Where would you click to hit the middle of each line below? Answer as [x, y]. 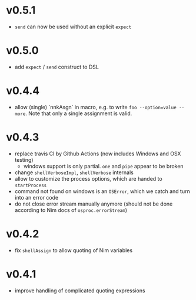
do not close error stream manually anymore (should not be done [94, 204]
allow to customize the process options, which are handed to [89, 178]
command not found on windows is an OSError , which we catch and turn [102, 191]
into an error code [36, 197]
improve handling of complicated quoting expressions [80, 291]
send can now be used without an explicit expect [73, 27]
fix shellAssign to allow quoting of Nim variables [74, 250]
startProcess [31, 185]
